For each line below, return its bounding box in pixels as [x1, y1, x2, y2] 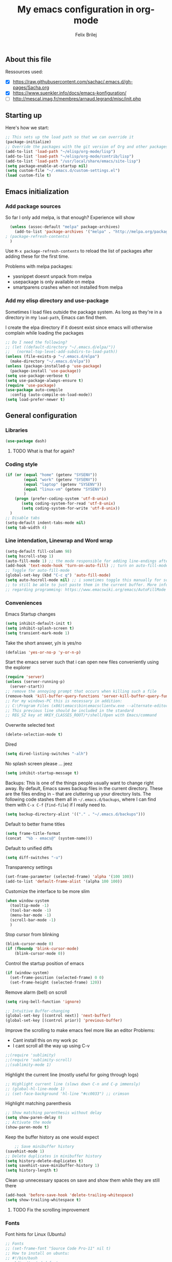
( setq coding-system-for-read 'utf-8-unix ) [21, 501, 116, 506]
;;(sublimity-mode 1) [5, 1062, 52, 1067]
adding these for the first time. [5, 253, 70, 259]
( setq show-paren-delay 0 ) [5, 1115, 63, 1120]
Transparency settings [5, 864, 53, 870]
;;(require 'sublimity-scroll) [5, 1058, 72, 1063]
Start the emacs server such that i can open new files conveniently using [5, 659, 159, 665]
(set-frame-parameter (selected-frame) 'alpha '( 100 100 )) [5, 874, 134, 880]
